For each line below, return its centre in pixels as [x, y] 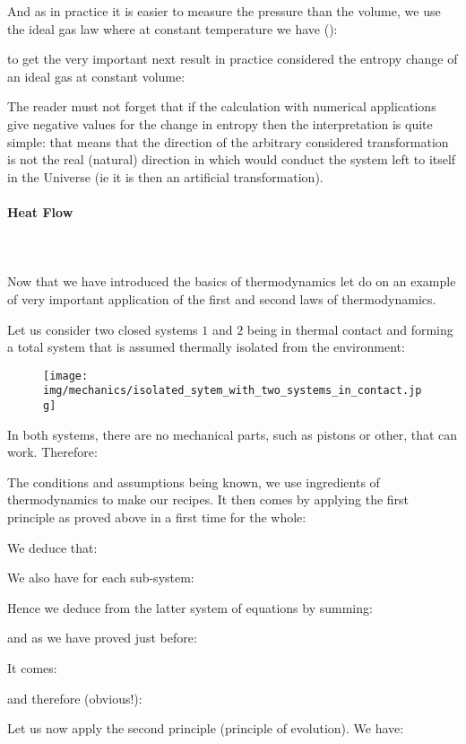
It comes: [32, 668]
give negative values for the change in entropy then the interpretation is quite [220, 123]
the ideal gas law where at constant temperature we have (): [173, 28]
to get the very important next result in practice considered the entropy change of [233, 59]
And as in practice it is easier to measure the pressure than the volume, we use [224, 11]
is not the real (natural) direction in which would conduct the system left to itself [232, 159]
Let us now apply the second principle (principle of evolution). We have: [206, 728]
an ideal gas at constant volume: [96, 76]
